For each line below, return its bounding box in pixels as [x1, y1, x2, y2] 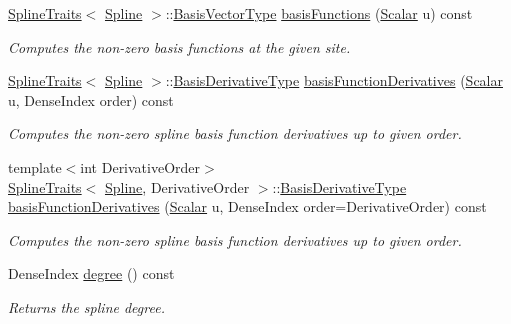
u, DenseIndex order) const [8, 89, 174, 110]
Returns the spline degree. [8, 296, 165, 317]
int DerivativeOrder [80, 156, 201, 177]
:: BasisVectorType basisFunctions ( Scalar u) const [165, 3, 473, 23]
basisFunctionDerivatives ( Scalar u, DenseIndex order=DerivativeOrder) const [8, 196, 487, 217]
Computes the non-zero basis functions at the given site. [8, 36, 351, 57]
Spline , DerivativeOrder [104, 176, 250, 197]
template [8, 156, 62, 177]
